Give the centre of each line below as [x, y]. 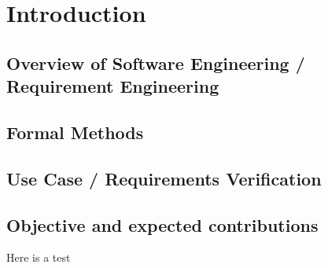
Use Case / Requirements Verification [164, 178]
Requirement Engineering [113, 86]
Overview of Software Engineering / [156, 62]
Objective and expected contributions [162, 224]
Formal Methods [75, 132]
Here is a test [39, 257]
